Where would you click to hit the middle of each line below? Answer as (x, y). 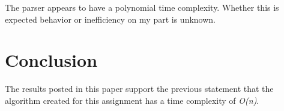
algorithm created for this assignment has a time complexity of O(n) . (132, 100)
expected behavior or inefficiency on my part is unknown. (110, 19)
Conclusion (51, 60)
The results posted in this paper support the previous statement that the (139, 89)
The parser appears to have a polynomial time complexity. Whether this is (142, 7)
